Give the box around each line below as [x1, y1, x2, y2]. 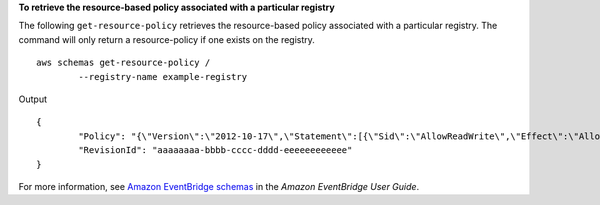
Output [18, 93, 47, 105]
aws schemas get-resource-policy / [36, 57, 211, 69]
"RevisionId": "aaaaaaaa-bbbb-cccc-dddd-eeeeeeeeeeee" [78, 145, 353, 156]
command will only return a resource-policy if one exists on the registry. [18, 33, 315, 45]
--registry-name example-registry [78, 71, 248, 82]
